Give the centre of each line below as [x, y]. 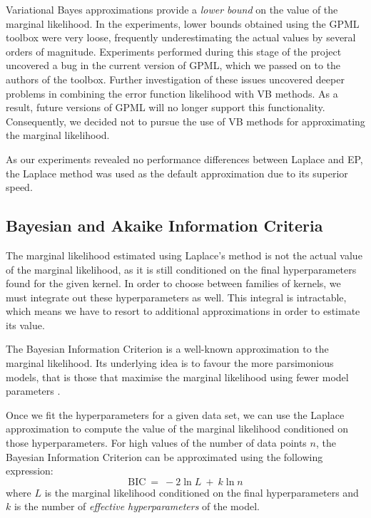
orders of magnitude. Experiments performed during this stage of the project [174, 51]
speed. [19, 187]
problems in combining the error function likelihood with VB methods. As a [172, 93]
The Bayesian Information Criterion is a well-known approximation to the [167, 349]
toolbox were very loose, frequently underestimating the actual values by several [181, 37]
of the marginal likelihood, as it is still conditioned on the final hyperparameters [181, 269]
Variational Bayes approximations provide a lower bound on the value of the [172, 9]
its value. [25, 325]
